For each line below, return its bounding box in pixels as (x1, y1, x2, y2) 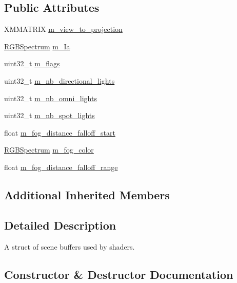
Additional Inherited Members (4, 186, 170, 202)
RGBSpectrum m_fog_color (4, 144, 94, 155)
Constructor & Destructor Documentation (4, 266, 233, 282)
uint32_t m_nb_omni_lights (4, 92, 97, 103)
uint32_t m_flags (4, 58, 60, 69)
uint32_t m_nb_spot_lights (4, 110, 95, 121)
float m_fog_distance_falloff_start (4, 127, 115, 138)
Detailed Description (4, 217, 116, 233)
